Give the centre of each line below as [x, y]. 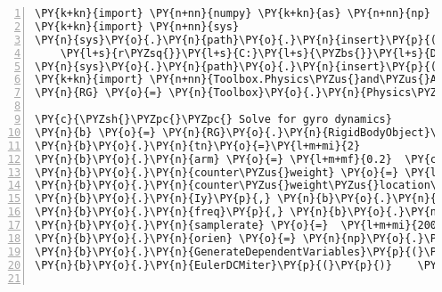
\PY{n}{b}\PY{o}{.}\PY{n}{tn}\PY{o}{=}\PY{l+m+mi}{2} [198, 146]
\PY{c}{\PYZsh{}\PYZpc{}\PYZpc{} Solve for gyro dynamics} [213, 119]
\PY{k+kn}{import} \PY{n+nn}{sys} [137, 26]
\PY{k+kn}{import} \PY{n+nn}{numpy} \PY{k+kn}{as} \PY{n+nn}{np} [233, 13]
